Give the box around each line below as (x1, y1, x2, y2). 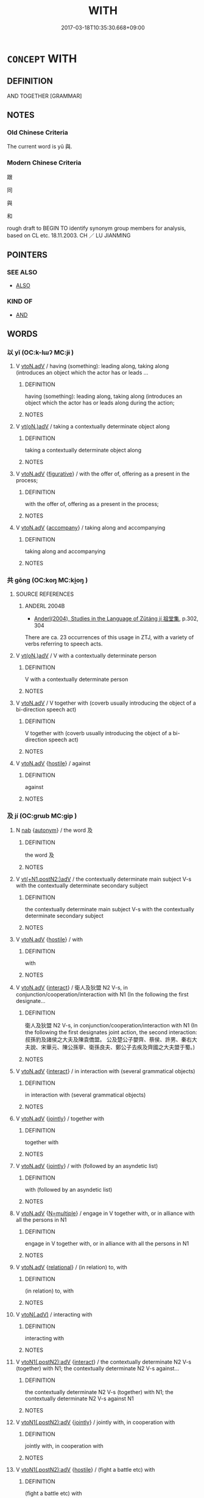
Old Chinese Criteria (7, 128, 69, 137)
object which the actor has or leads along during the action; (24, 399, 175, 406)
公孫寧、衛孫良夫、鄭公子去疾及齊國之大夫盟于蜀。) (67, 1043, 195, 1051)
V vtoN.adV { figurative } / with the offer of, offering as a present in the (15, 470, 190, 477)
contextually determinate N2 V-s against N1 (24, 1395, 134, 1402)
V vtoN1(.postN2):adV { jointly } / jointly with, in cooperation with (15, 1419, 175, 1426)
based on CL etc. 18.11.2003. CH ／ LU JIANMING (7, 232, 131, 239)
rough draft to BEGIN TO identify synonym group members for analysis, (7, 224, 186, 232)
